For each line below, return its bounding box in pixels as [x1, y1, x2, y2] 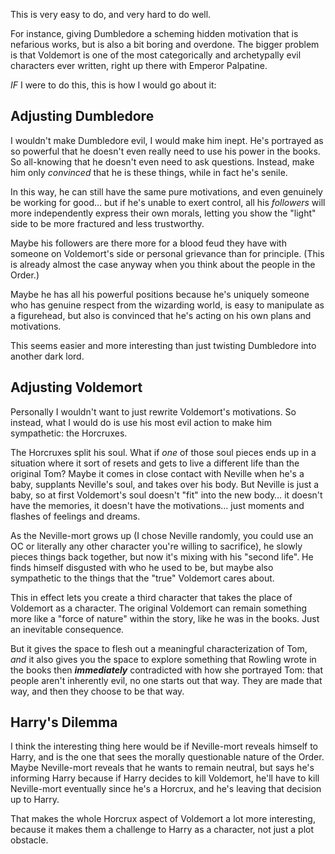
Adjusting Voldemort [10, 379, 143, 396]
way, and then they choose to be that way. [10, 685, 185, 697]
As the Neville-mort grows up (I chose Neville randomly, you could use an [10, 529, 314, 541]
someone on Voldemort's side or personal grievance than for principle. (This [10, 247, 325, 259]
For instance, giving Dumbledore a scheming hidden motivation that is [10, 28, 299, 39]
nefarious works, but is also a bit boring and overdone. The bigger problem [10, 39, 320, 50]
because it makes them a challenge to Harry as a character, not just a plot [10, 824, 314, 836]
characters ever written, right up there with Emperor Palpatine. [10, 60, 268, 71]
